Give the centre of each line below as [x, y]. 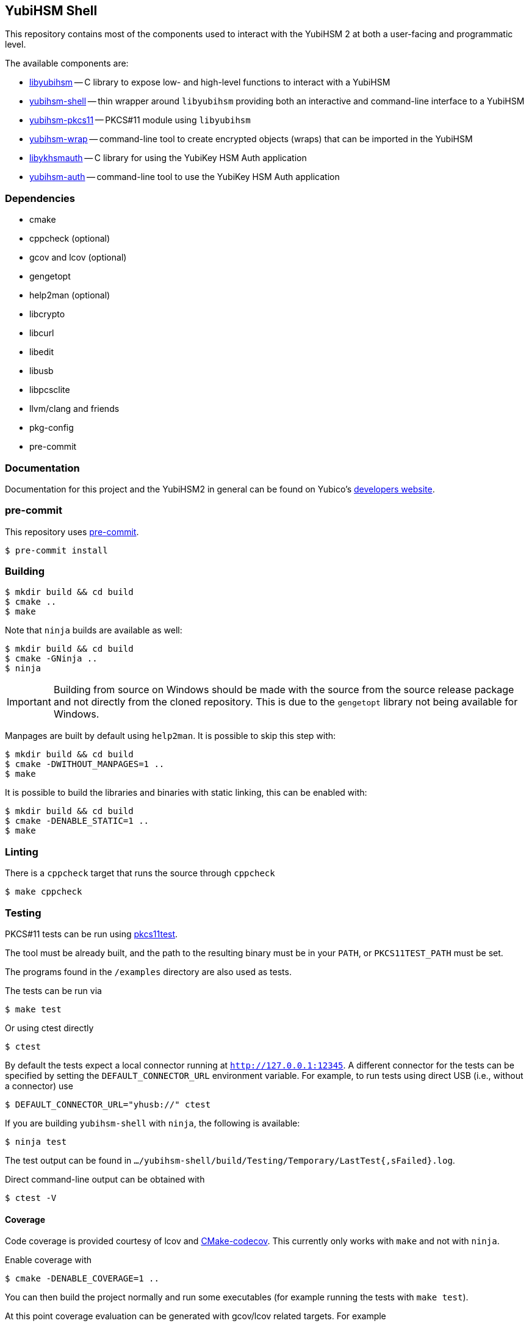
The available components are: [67, 63]
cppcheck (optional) [70, 239]
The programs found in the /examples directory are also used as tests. [148, 971]
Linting [22, 852]
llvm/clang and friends [74, 409]
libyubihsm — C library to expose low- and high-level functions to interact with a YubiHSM [210, 82]
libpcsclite [50, 390]
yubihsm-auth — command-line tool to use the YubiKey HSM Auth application [185, 177]
